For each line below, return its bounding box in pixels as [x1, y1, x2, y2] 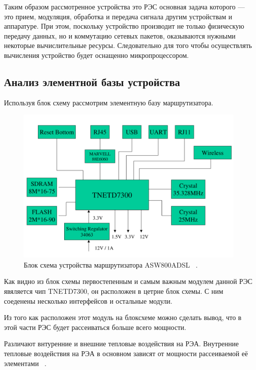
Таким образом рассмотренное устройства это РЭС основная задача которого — [4, 1, 245, 11]
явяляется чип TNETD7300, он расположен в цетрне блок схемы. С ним [4, 285, 223, 296]
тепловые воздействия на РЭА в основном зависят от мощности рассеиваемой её [4, 348, 248, 358]
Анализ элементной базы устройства [4, 74, 180, 89]
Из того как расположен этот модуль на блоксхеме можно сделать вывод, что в [4, 312, 242, 323]
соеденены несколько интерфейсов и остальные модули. [4, 295, 172, 306]
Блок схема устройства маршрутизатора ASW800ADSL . [24, 259, 198, 270]
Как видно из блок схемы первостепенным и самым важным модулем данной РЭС [4, 276, 253, 286]
